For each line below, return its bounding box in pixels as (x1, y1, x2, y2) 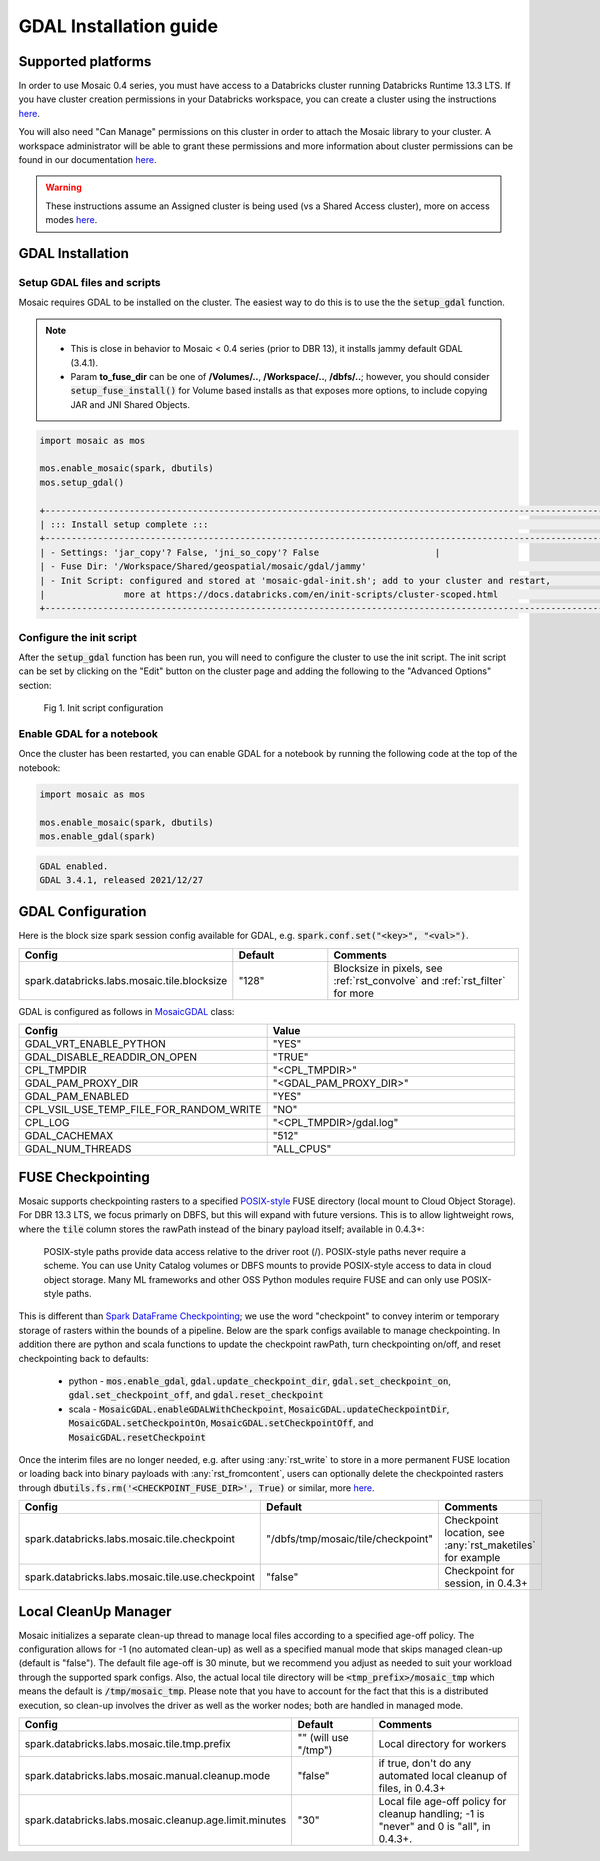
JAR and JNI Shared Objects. (70, 398, 190, 410)
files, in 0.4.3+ (378, 1781, 447, 1795)
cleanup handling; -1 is (378, 1807, 485, 1820)
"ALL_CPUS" (272, 1142, 332, 1156)
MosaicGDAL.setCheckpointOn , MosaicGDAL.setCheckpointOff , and (68, 1417, 374, 1429)
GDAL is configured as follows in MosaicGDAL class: (18, 1005, 235, 1017)
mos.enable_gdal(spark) (39, 830, 157, 842)
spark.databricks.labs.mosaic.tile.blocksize (24, 973, 228, 987)
